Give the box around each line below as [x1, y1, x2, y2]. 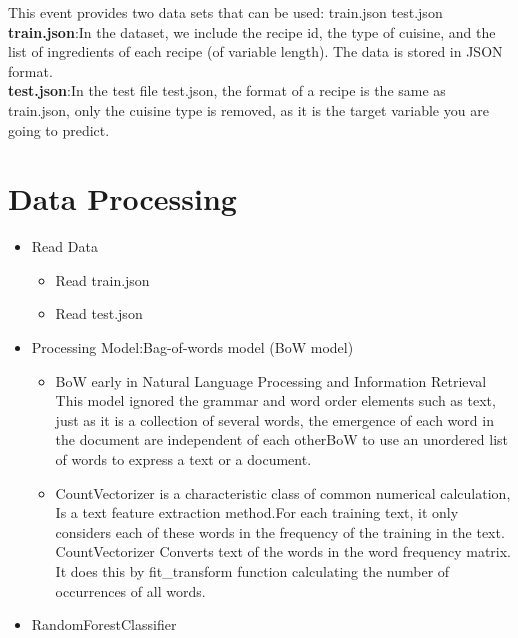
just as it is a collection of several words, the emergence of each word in [55, 409, 494, 430]
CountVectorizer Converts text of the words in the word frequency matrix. [55, 541, 512, 562]
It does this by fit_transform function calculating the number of [55, 561, 450, 581]
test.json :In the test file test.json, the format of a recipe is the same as [8, 80, 446, 101]
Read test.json [55, 303, 143, 324]
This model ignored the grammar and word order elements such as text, [55, 390, 496, 411]
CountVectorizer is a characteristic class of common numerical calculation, [55, 482, 511, 503]
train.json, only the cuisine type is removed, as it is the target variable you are [8, 99, 489, 120]
